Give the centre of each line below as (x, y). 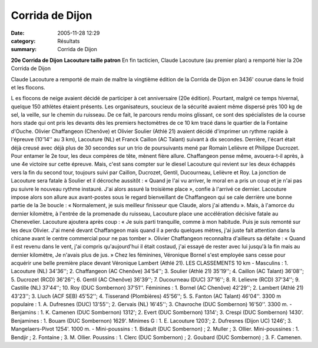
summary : (24, 49)
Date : (18, 33)
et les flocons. (28, 87)
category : (23, 41)
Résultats (69, 41)
